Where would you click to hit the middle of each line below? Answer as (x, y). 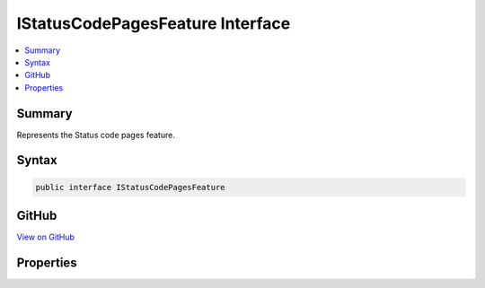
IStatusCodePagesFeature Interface (154, 23)
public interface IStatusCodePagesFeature (130, 187)
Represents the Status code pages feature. (96, 135)
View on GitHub (46, 237)
